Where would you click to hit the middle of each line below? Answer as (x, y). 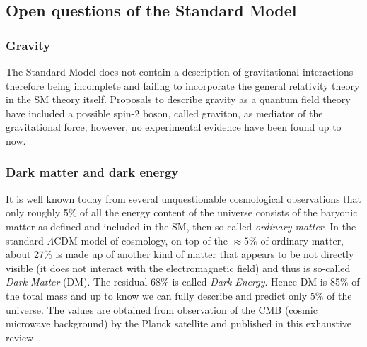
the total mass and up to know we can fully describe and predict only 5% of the (179, 295)
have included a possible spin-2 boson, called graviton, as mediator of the (164, 113)
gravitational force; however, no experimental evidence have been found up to (174, 127)
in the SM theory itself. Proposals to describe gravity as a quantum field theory (178, 99)
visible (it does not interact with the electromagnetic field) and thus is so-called (178, 267)
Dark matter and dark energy (92, 172)
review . (24, 337)
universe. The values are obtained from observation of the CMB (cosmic (162, 309)
